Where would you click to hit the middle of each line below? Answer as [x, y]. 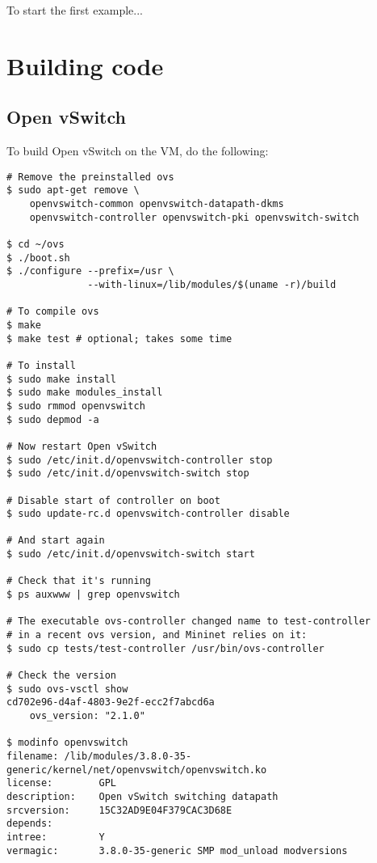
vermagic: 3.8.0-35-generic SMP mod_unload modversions [177, 850]
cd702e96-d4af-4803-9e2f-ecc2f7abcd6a [111, 702]
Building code [85, 65]
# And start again [56, 541]
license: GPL [62, 783]
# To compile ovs [53, 312]
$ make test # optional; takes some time [119, 338]
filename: [33, 756]
